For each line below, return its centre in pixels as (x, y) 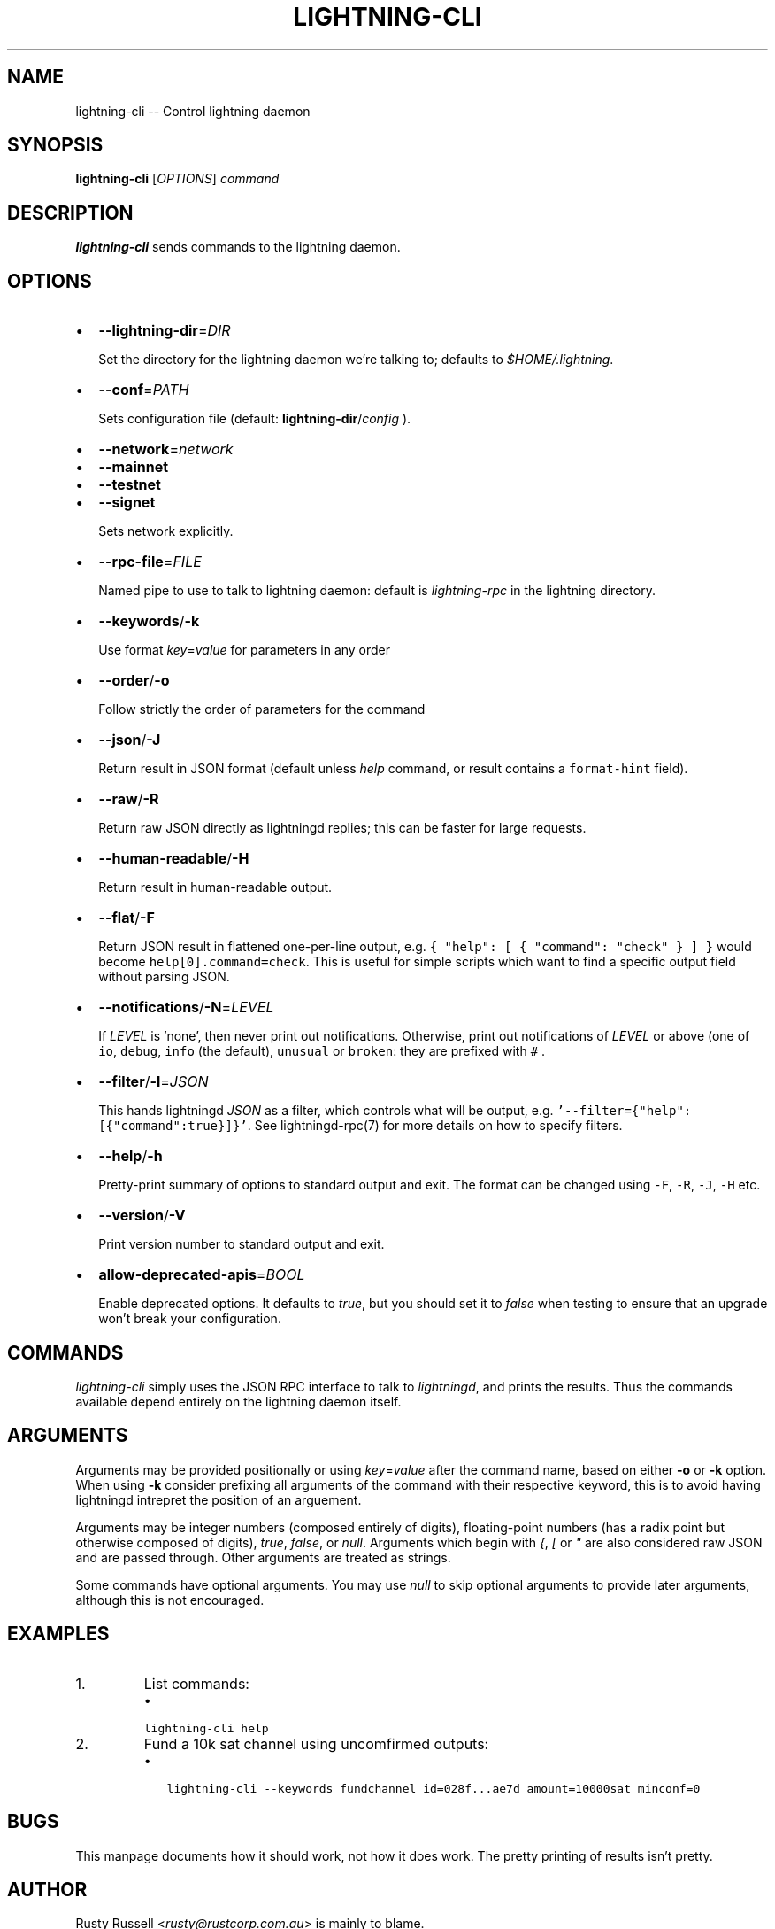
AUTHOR (47, 1889)
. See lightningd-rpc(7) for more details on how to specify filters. (435, 1126)
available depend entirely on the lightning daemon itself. (238, 1401)
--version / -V (142, 1216)
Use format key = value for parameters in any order (245, 650)
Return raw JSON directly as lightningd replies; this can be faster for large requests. (342, 828)
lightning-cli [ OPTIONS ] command (177, 179)
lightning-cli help (206, 1728)
